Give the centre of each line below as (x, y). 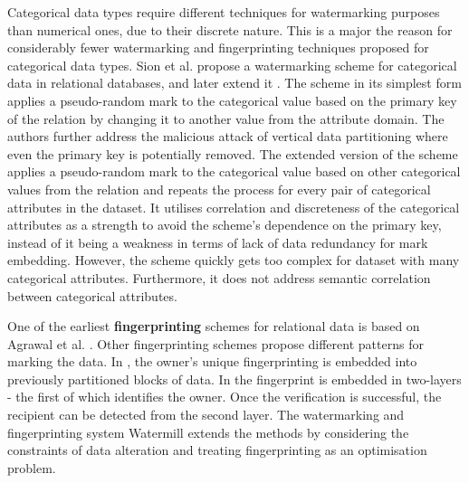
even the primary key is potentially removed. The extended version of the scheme (233, 153)
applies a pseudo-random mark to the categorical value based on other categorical (234, 171)
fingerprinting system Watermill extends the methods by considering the (208, 432)
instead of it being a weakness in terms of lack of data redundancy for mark (218, 242)
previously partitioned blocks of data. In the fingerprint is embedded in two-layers (234, 379)
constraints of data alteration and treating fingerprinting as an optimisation (217, 450)
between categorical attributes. (92, 295)
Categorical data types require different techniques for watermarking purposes (224, 12)
